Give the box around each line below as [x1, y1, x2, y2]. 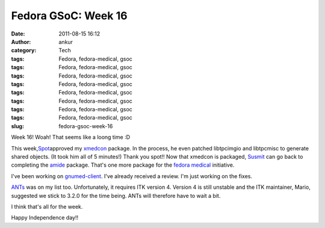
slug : [11, 122, 24, 129]
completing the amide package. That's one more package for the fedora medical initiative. [11, 161, 235, 168]
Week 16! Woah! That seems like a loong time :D [11, 134, 131, 141]
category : [11, 47, 37, 54]
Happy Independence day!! [11, 214, 78, 221]
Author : [11, 38, 31, 45]
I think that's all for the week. [11, 203, 83, 210]
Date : [11, 30, 25, 37]
